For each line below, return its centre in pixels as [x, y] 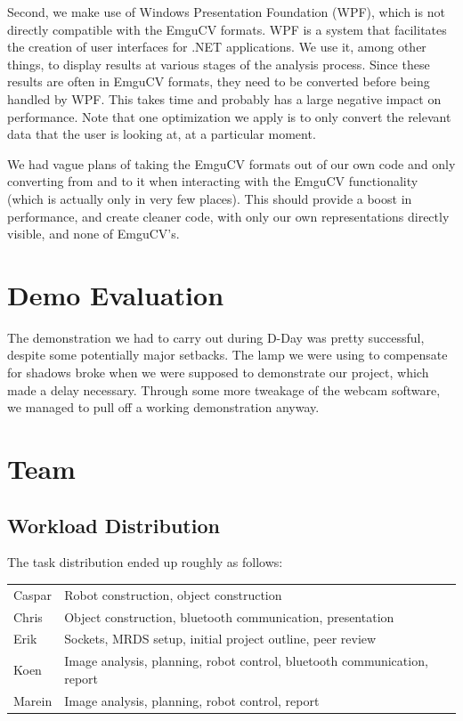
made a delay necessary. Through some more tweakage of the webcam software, [224, 389]
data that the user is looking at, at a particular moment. [162, 134]
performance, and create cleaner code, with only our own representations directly [228, 216]
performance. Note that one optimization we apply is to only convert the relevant [229, 116]
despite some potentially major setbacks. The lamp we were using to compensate [227, 355]
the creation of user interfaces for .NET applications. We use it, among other [217, 47]
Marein [33, 700]
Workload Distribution [114, 525]
